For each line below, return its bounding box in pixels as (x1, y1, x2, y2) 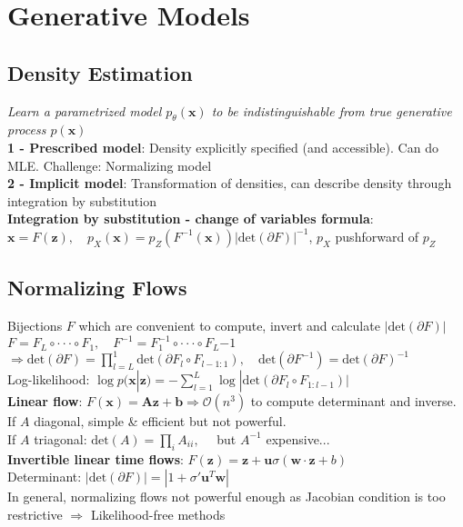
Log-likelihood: (7, 370, 90, 389)
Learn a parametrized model (7, 101, 162, 120)
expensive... (266, 429, 330, 448)
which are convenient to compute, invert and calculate (78, 316, 380, 335)
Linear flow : (7, 392, 83, 411)
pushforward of (335, 226, 419, 245)
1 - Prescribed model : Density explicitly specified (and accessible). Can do (7, 137, 438, 156)
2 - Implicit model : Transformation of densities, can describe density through (7, 174, 452, 193)
